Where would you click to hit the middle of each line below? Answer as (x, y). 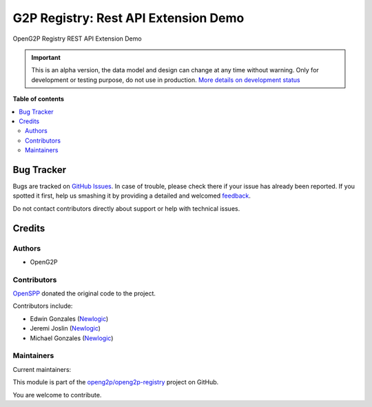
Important (46, 57)
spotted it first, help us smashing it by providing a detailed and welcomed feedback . (132, 196)
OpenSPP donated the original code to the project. (84, 293)
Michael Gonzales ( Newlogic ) (72, 338)
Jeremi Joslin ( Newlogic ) (65, 328)
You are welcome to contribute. (57, 395)
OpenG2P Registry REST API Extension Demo (77, 39)
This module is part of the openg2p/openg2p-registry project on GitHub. (116, 382)
